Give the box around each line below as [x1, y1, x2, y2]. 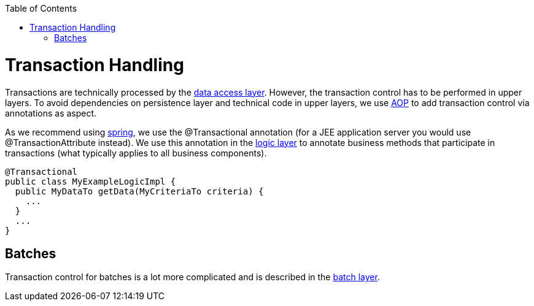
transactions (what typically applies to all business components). [5, 147, 267, 158]
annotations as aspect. [5, 107, 97, 118]
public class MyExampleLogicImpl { [5, 176, 176, 186]
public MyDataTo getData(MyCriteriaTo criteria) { [15, 186, 264, 196]
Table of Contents [5, 3, 77, 13]
